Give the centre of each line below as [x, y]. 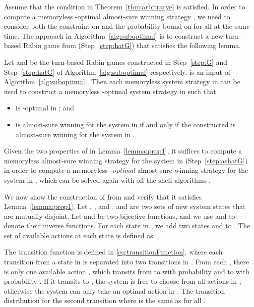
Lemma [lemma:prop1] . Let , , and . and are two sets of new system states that [125, 206]
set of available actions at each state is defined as [79, 235]
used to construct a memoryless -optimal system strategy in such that [110, 91]
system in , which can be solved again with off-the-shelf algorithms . [107, 179]
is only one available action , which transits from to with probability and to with [127, 271]
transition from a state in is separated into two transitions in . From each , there [127, 262]
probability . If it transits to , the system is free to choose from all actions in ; [123, 281]
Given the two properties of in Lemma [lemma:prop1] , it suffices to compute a [123, 151]
